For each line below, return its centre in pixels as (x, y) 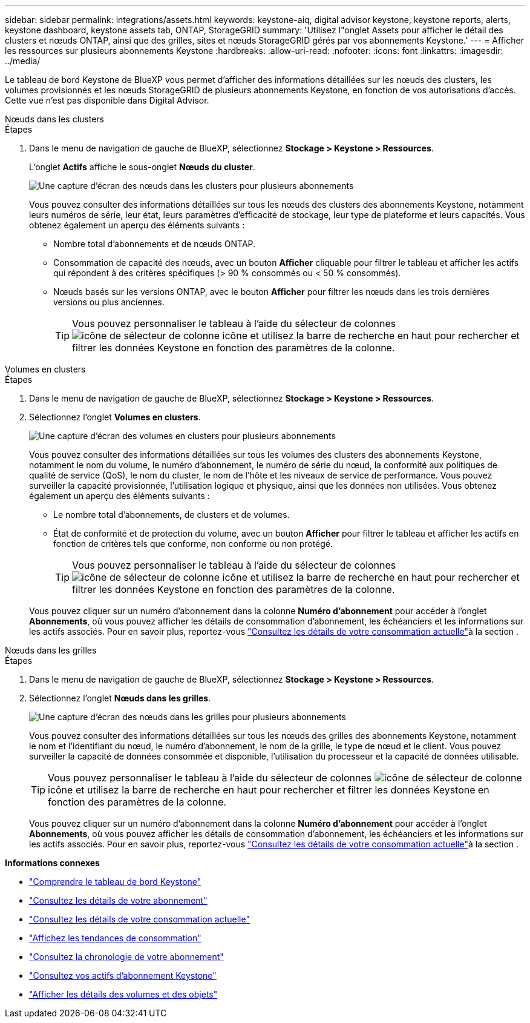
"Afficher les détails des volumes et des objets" (123, 994)
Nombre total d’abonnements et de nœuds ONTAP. (155, 244)
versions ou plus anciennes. (109, 302)
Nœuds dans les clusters (54, 119)
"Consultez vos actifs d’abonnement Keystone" (123, 975)
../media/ (23, 61)
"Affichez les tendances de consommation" (115, 938)
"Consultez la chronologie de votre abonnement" (126, 957)
